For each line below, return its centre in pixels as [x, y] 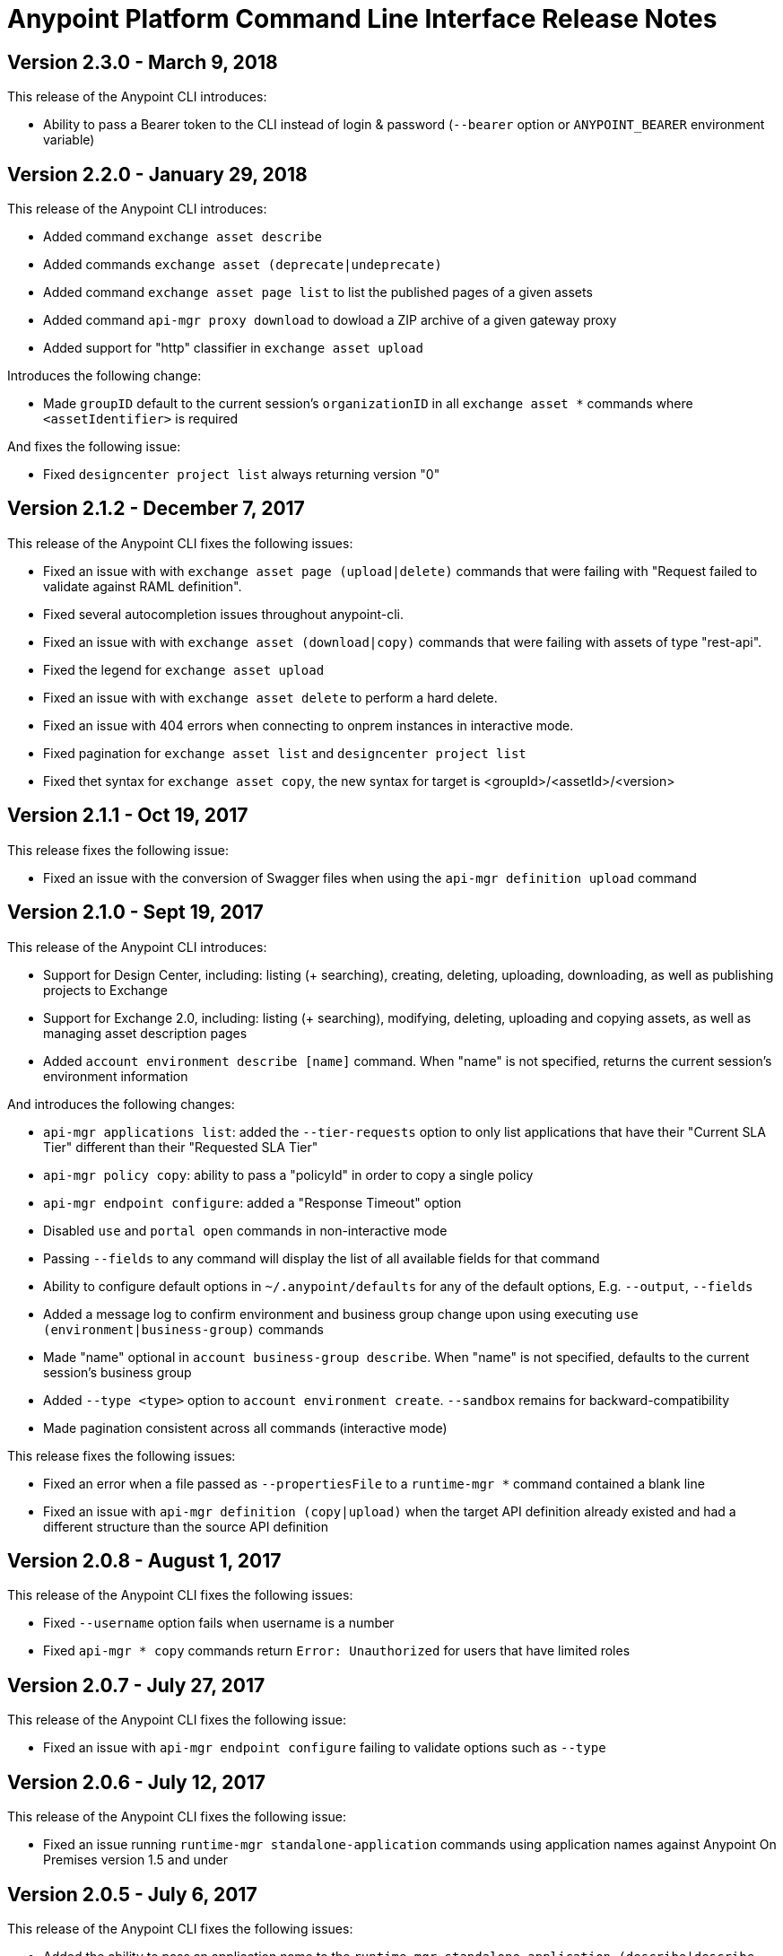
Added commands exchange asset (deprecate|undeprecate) [243, 265]
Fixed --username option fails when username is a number [219, 1623]
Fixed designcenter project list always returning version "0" [242, 475]
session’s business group [117, 1372]
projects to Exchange [106, 990]
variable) [69, 140]
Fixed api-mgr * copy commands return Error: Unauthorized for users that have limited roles [337, 1651]
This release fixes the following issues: [122, 1455]
